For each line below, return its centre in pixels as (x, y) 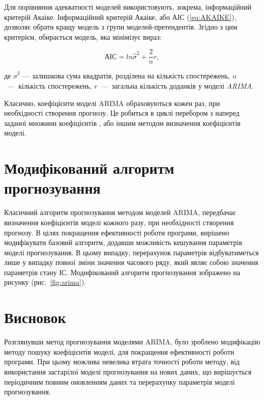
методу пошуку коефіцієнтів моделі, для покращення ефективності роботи (119, 351)
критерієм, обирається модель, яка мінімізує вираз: (83, 36)
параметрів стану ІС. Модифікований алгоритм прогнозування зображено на (122, 272)
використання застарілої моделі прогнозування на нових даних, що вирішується (128, 371)
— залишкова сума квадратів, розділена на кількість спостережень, (126, 76)
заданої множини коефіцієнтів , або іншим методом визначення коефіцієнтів (122, 123)
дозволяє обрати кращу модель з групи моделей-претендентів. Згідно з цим (121, 27)
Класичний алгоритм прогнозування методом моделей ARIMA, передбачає (120, 212)
